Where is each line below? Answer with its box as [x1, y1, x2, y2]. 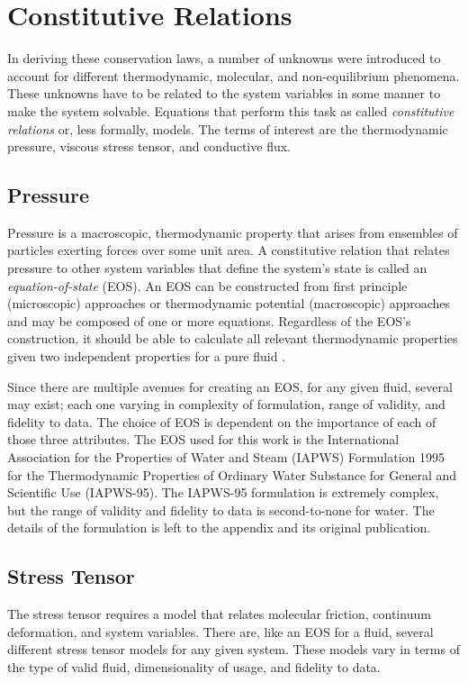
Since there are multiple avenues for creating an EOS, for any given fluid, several [7, 377, 453, 396]
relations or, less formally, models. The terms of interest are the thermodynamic [7, 119, 448, 138]
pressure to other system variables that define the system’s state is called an [7, 259, 427, 277]
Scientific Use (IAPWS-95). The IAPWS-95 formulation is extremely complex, [7, 483, 439, 502]
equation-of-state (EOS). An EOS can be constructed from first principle [7, 276, 408, 295]
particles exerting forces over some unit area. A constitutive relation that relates [7, 241, 450, 259]
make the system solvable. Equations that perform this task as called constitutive [7, 101, 454, 120]
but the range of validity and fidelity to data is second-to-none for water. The [7, 500, 435, 519]
